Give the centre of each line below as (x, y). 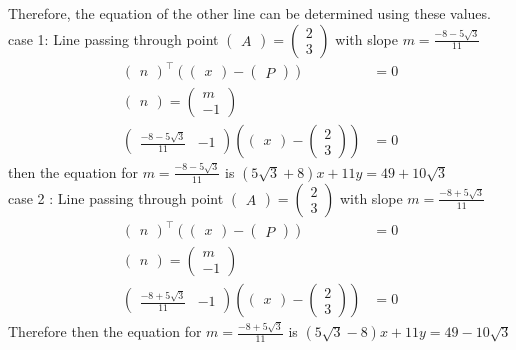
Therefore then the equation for (105, 331)
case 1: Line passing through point (113, 38)
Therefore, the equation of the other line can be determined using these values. (249, 13)
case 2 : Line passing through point (116, 197)
